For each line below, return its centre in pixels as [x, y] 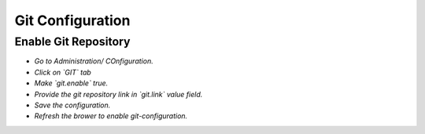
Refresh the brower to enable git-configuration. [111, 116]
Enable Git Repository [72, 42]
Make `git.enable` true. [71, 83]
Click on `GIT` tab [63, 72]
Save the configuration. [72, 105]
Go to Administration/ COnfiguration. [94, 61]
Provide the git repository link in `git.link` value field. [118, 94]
